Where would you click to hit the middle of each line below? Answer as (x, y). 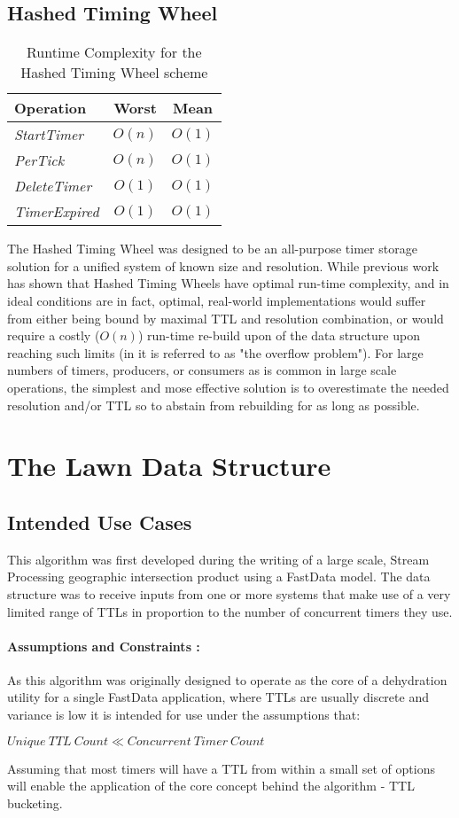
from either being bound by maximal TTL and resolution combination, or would (226, 318)
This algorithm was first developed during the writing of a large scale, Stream (218, 559)
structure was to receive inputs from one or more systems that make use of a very (229, 593)
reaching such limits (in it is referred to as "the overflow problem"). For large (215, 352)
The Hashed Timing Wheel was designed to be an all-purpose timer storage (212, 249)
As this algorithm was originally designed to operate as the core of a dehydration (227, 679)
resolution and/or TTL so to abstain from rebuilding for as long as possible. (214, 405)
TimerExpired (57, 212)
